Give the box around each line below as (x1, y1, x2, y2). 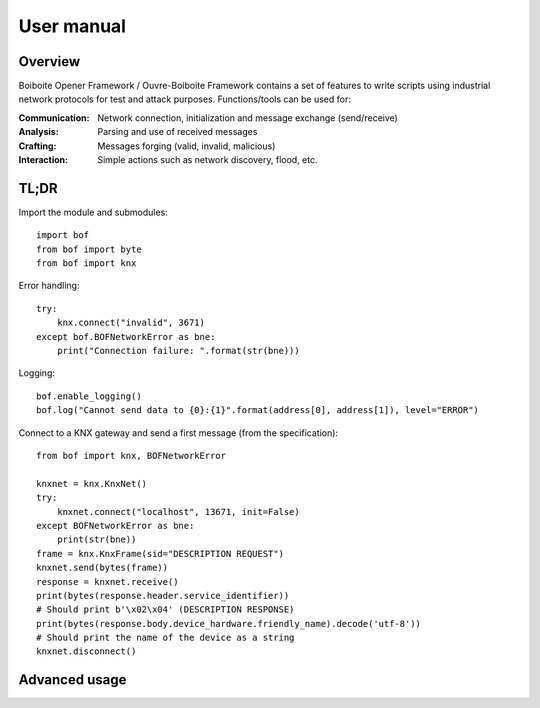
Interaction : (18, 154, 69, 166)
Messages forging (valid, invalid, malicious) (97, 140, 276, 152)
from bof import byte (36, 243, 142, 255)
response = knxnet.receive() (36, 576, 179, 587)
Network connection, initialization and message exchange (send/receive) (97, 111, 399, 124)
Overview (18, 53, 81, 70)
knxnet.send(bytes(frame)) (36, 562, 169, 574)
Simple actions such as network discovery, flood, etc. (97, 154, 319, 166)
